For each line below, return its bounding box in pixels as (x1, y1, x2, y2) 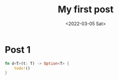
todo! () (14, 66, 30, 71)
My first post (57, 4, 114, 15)
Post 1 (5, 44, 31, 55)
